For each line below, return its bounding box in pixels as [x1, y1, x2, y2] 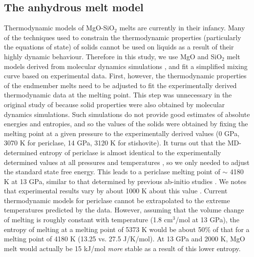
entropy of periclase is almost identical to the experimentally [40, 147, 221, 157]
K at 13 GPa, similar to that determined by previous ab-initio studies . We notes [4, 176, 247, 186]
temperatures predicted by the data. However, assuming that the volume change [4, 205, 244, 215]
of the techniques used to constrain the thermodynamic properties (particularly [4, 32, 241, 42]
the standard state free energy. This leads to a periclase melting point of [4, 166, 220, 177]
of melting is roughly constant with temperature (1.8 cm [4, 214, 173, 225]
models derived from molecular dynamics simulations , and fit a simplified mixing [4, 61, 248, 71]
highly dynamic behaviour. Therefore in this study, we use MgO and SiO [4, 51, 222, 61]
